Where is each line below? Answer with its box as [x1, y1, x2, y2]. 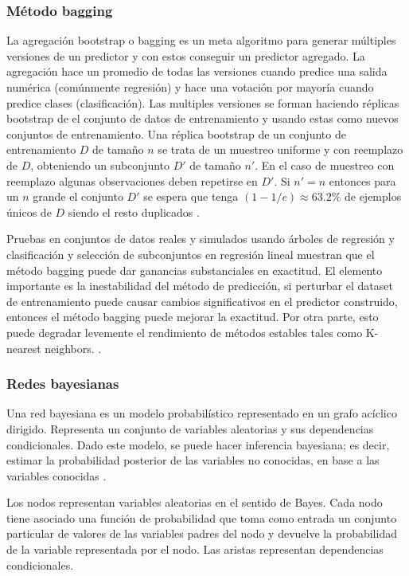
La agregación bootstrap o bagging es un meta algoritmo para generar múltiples [6, 32, 396, 49]
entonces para [329, 172, 396, 189]
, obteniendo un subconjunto [30, 156, 169, 173]
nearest [6, 339, 41, 356]
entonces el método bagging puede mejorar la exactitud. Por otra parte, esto [6, 308, 379, 325]
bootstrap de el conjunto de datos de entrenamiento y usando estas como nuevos [6, 110, 399, 127]
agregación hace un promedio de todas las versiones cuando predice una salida [6, 63, 388, 80]
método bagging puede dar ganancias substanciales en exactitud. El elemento [6, 261, 383, 278]
